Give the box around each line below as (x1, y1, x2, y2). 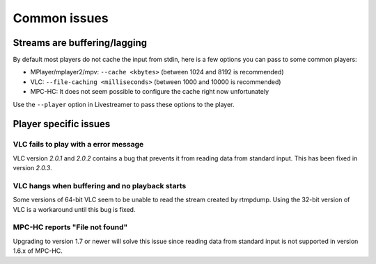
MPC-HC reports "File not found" (13, 222, 128, 232)
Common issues (13, 10, 109, 26)
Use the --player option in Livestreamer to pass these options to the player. (13, 100, 235, 108)
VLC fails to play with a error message (13, 140, 144, 149)
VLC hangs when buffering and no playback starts (13, 181, 187, 190)
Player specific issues (13, 118, 111, 130)
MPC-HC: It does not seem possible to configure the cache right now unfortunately (30, 88, 269, 96)
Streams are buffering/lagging (13, 37, 148, 49)
